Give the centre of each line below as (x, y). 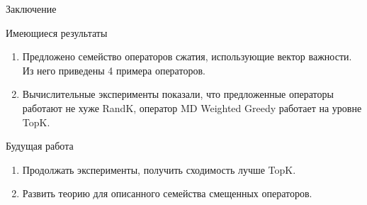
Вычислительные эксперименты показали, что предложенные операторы (178, 94)
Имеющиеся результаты (57, 32)
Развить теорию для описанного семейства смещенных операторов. (167, 193)
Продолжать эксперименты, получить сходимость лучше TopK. (159, 169)
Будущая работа (40, 146)
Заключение (31, 9)
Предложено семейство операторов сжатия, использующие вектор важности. (187, 56)
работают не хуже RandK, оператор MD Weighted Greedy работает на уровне (192, 107)
